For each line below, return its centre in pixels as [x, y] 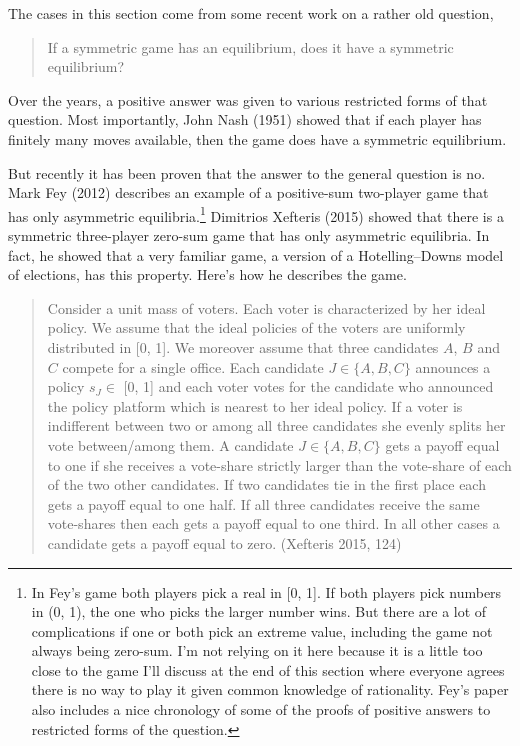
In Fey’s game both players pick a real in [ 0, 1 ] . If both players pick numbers [266, 591]
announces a [453, 366]
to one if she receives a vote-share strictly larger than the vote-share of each [279, 464]
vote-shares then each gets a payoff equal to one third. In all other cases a [273, 523]
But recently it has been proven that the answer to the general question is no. [247, 172]
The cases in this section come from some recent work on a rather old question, [251, 13]
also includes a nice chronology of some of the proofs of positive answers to [261, 709]
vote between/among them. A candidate [170, 444]
